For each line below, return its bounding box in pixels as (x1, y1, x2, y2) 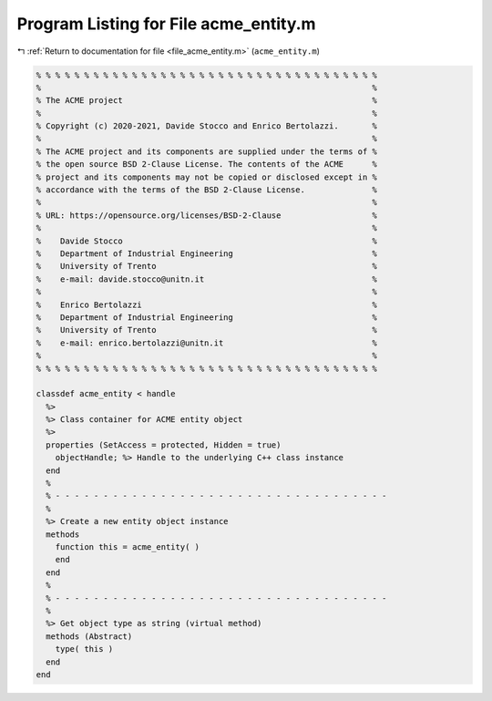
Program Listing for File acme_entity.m (16, 14, 316, 34)
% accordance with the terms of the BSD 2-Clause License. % (36, 185, 378, 195)
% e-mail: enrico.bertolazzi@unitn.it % (36, 337, 378, 348)
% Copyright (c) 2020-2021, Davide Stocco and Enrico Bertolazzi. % (36, 121, 378, 131)
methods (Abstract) (46, 631, 133, 642)
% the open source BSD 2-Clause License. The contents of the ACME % (36, 160, 378, 170)
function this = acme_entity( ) (55, 541, 200, 552)
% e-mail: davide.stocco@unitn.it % (36, 273, 378, 284)
